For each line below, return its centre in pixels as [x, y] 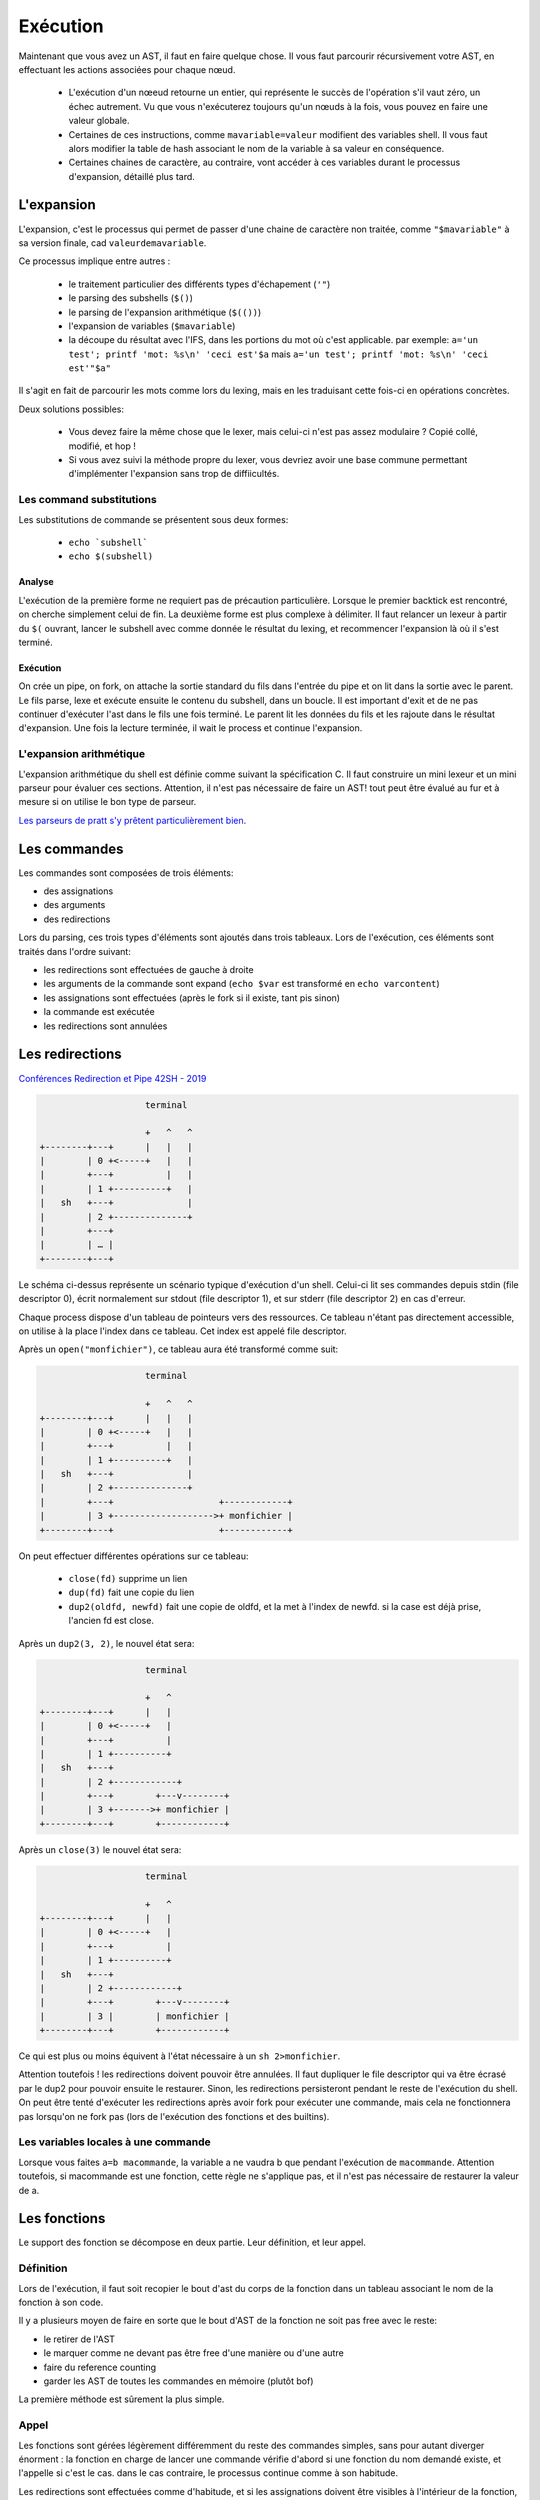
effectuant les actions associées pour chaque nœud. [127, 69]
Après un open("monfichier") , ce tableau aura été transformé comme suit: [178, 1349]
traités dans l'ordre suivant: [75, 951]
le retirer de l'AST [79, 2339]
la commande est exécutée [99, 1012]
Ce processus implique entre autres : [94, 261]
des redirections [77, 919]
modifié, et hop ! [102, 446]
